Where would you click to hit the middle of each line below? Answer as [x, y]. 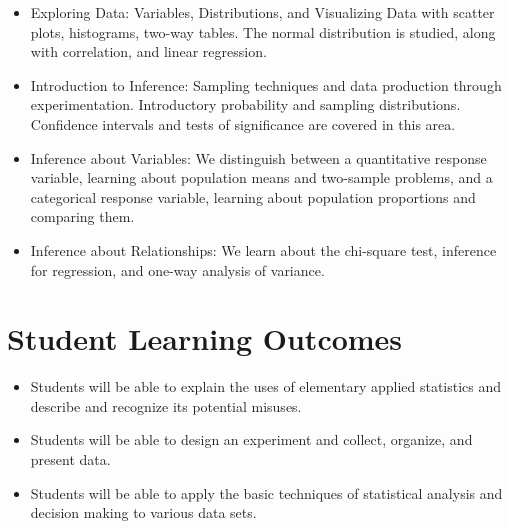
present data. [70, 459]
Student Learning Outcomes [205, 338]
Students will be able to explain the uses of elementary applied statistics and [266, 386]
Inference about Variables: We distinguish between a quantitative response [258, 157]
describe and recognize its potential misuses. [166, 405]
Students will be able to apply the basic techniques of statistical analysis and [266, 492]
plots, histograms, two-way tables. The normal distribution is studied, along [263, 31]
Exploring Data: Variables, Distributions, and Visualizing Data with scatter [262, 12]
